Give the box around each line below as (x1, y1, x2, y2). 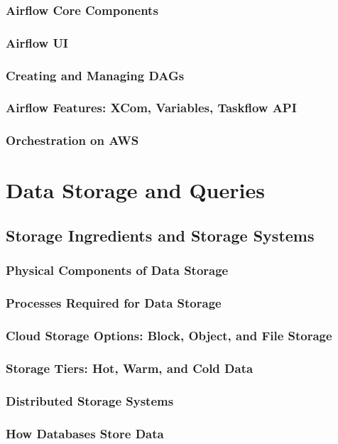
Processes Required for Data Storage (6, 294, 222, 312)
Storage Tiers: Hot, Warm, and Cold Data (6, 359, 253, 377)
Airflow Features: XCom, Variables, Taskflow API (6, 99, 297, 117)
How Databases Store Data (6, 424, 164, 442)
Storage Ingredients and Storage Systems (6, 224, 315, 246)
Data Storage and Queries (6, 175, 265, 205)
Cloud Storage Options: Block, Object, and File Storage (6, 326, 332, 344)
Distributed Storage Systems (6, 391, 174, 409)
